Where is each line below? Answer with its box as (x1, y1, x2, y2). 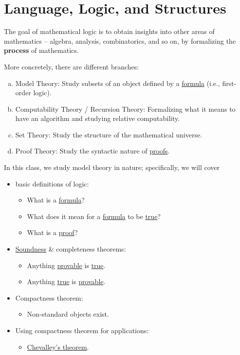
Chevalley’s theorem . (27, 341, 89, 352)
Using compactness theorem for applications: (15, 325, 149, 335)
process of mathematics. (4, 45, 79, 55)
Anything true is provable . (27, 276, 106, 287)
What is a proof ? (27, 227, 78, 237)
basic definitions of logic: (15, 178, 89, 188)
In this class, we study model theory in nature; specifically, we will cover (4, 162, 220, 172)
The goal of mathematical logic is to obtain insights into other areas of (4, 26, 215, 36)
